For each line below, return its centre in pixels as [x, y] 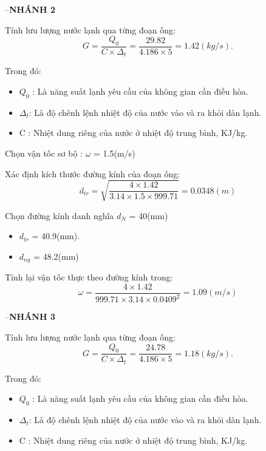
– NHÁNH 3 [30, 317]
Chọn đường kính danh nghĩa [60, 215]
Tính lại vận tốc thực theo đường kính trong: [89, 277]
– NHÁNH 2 [30, 9]
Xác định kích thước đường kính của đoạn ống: [93, 173]
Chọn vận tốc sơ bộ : [44, 153]
